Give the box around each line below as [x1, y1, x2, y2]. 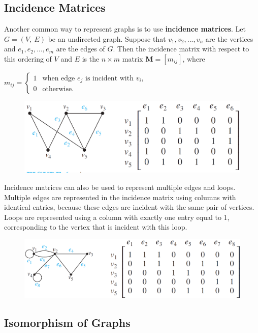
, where [182, 53, 205, 64]
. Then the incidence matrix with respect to [113, 43, 249, 54]
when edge [42, 74, 75, 82]
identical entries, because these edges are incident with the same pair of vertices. [4, 202, 254, 212]
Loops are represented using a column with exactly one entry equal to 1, [4, 211, 230, 222]
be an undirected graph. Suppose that [48, 33, 166, 44]
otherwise [42, 86, 72, 93]
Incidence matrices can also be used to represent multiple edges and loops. [4, 181, 236, 192]
